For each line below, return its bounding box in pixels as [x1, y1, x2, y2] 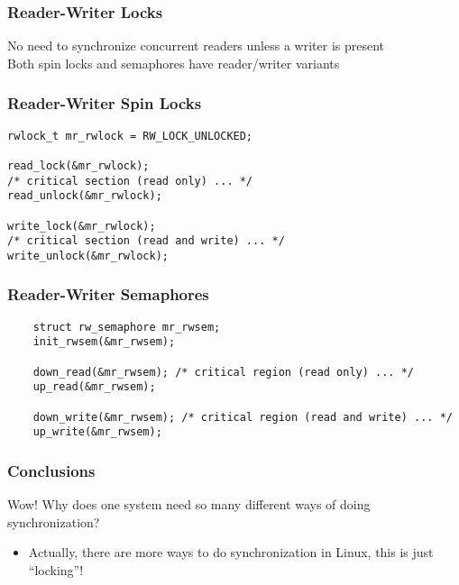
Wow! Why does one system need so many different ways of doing [7, 495, 371, 514]
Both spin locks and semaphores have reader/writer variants [7, 53, 340, 72]
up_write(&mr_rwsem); [32, 425, 162, 439]
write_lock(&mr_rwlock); [7, 219, 156, 233]
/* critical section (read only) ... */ [7, 174, 253, 187]
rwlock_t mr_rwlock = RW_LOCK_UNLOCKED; [7, 129, 253, 142]
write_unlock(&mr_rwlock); [7, 249, 169, 262]
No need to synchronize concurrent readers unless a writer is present [7, 36, 385, 55]
